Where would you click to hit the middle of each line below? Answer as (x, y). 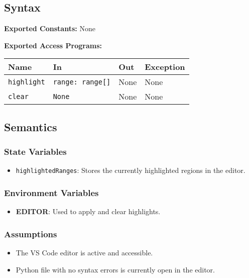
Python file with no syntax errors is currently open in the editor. (115, 269)
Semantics (31, 126)
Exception (165, 67)
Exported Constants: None (50, 28)
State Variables (35, 152)
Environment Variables (51, 192)
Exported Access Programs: (53, 45)
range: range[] (82, 82)
